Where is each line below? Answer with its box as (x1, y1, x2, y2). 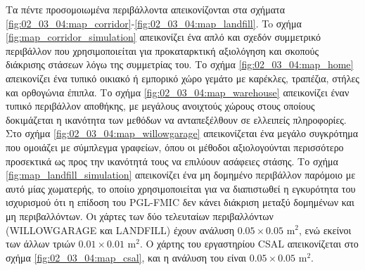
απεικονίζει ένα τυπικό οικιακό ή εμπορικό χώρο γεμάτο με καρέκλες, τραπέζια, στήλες (6, 70, 359, 85)
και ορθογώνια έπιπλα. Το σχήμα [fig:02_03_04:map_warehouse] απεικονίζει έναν (6, 84, 350, 99)
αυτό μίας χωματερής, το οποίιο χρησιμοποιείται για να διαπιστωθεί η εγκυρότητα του (6, 181, 356, 195)
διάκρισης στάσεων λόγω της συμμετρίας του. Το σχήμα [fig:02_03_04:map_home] (6, 57, 354, 72)
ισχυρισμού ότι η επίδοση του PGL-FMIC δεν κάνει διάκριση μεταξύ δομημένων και (6, 195, 354, 210)
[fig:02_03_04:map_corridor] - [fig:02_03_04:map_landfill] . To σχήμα (6, 15, 302, 30)
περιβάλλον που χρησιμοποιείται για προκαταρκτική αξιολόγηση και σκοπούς (6, 43, 319, 58)
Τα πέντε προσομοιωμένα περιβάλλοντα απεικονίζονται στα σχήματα (6, 2, 285, 16)
